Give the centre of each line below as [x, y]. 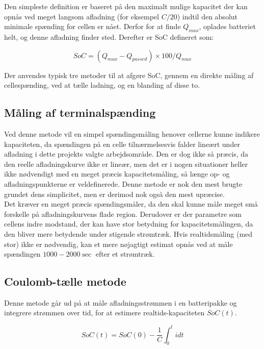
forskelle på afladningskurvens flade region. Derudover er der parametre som [123, 214]
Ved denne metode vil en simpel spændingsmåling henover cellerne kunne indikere [132, 133]
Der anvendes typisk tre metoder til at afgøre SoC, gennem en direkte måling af [129, 75]
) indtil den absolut [207, 16]
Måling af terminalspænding [80, 113]
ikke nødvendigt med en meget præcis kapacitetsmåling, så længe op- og [117, 174]
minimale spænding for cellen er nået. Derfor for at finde [93, 26]
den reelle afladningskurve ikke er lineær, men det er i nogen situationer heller [126, 164]
